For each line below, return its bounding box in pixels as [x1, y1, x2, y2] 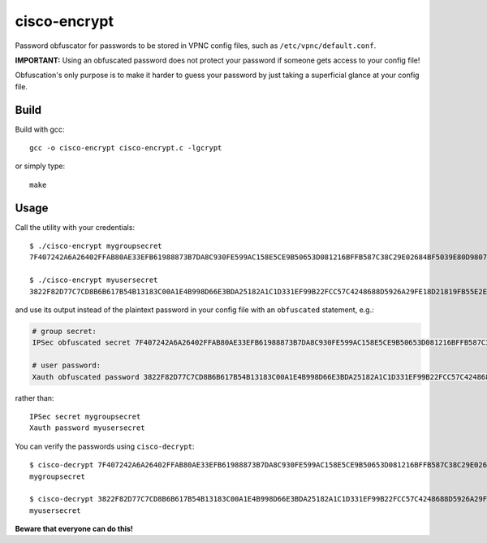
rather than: [15, 393, 54, 402]
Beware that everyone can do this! [15, 524, 133, 534]
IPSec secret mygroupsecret [29, 411, 141, 421]
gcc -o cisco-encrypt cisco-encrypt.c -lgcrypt [29, 143, 222, 153]
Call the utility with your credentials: [15, 222, 136, 232]
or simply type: [15, 161, 65, 171]
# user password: [32, 361, 101, 370]
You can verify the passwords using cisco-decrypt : [15, 441, 195, 451]
